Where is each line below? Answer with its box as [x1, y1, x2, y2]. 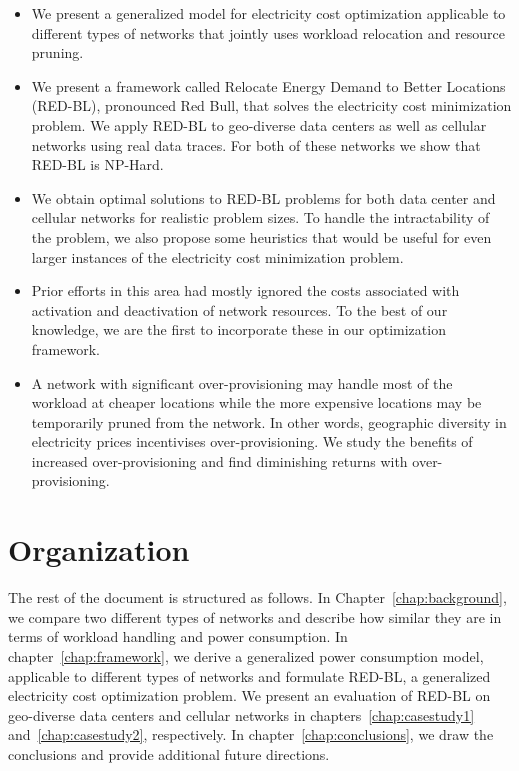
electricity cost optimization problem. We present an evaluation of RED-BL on [8, 685, 491, 706]
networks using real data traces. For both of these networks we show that [31, 134, 481, 155]
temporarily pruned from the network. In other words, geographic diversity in [31, 411, 507, 432]
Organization [8, 529, 190, 570]
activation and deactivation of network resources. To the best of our [31, 299, 448, 320]
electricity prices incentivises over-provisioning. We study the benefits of [31, 431, 473, 452]
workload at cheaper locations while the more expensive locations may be [31, 392, 482, 413]
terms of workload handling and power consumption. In [8, 626, 348, 647]
